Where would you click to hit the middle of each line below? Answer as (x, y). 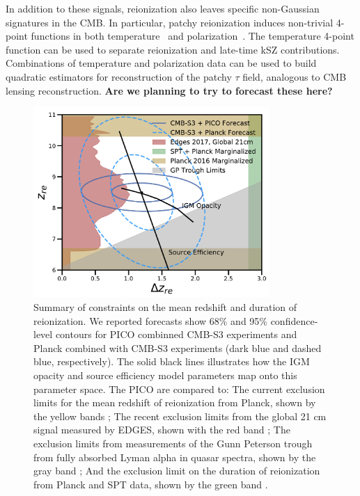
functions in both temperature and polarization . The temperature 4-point (193, 36)
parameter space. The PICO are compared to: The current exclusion (179, 389)
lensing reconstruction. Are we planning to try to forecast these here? (169, 90)
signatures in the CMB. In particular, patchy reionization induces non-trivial (170, 22)
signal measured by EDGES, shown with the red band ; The (162, 430)
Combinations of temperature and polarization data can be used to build (161, 63)
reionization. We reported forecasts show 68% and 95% (150, 320)
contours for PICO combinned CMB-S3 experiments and (176, 334)
